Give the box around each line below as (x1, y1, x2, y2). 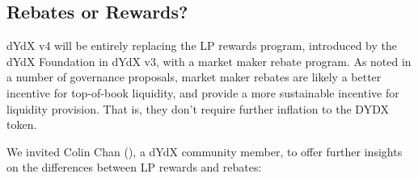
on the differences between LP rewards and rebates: (6, 159, 262, 176)
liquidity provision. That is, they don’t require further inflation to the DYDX (6, 100, 389, 117)
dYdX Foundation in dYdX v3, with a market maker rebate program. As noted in (6, 52, 412, 69)
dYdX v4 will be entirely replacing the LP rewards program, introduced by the (6, 37, 397, 54)
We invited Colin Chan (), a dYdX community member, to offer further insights (6, 143, 403, 159)
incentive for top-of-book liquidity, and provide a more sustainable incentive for (6, 84, 399, 101)
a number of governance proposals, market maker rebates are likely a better (6, 68, 382, 85)
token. (6, 116, 37, 133)
